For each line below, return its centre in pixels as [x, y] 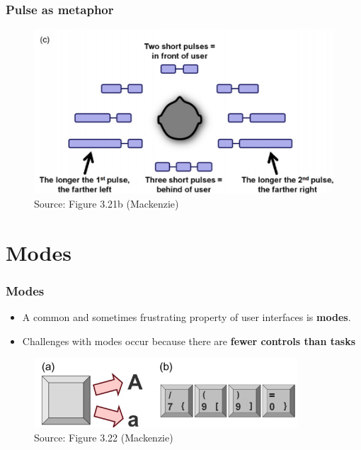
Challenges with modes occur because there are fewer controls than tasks [189, 341]
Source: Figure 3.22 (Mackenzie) [104, 437]
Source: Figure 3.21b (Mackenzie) [107, 203]
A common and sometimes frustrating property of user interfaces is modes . [187, 317]
